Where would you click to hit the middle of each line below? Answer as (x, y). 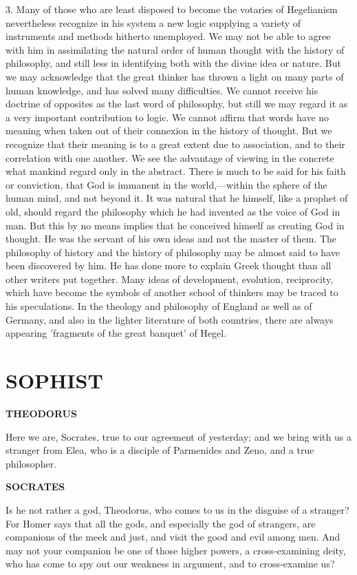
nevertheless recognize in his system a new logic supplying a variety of (153, 22)
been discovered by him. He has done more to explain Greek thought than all (169, 265)
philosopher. (31, 463)
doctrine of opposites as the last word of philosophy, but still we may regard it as (177, 104)
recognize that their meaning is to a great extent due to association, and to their (175, 144)
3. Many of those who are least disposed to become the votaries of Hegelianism (172, 9)
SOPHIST (54, 380)
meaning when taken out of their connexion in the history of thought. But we (169, 130)
